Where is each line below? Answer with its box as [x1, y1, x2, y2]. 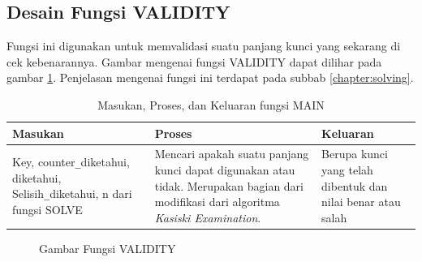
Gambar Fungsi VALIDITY [39, 239, 176, 256]
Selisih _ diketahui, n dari [12, 185, 132, 202]
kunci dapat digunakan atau [154, 161, 295, 178]
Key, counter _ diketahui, [12, 153, 130, 170]
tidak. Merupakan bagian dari [154, 177, 304, 194]
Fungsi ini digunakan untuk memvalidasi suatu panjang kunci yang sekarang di [6, 37, 401, 54]
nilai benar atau [321, 193, 401, 210]
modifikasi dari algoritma [154, 193, 280, 210]
